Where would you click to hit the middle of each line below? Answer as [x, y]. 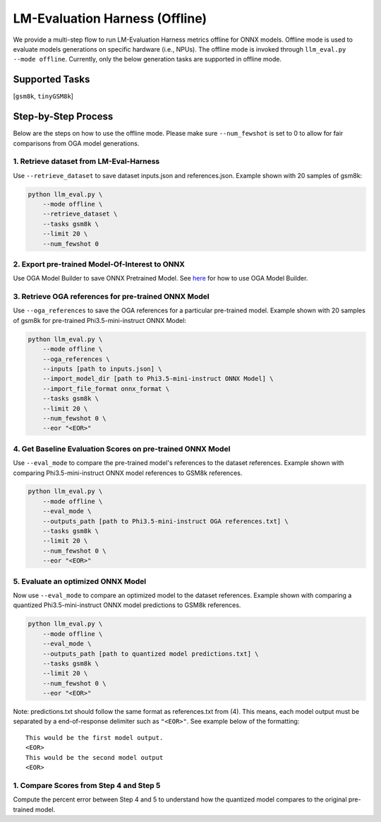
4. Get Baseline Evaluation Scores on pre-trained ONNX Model [122, 449]
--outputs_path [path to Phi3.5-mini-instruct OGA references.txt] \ [165, 521]
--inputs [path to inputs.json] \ [102, 369]
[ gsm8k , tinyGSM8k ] [43, 96]
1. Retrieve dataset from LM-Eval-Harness [86, 161]
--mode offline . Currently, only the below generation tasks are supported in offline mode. [147, 59]
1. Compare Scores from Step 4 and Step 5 [87, 785]
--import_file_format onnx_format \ [106, 388]
